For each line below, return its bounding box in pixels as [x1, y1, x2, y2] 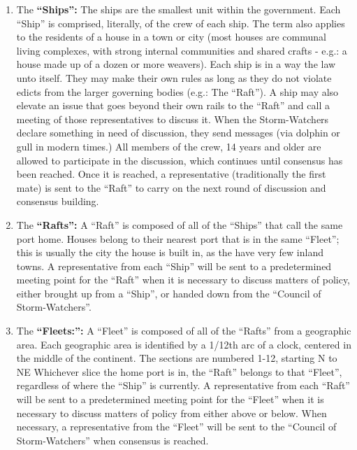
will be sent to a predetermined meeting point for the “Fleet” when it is [16, 392, 324, 407]
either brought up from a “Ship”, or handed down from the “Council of [16, 286, 321, 300]
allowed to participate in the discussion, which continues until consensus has [16, 153, 343, 167]
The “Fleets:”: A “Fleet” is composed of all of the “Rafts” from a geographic [16, 323, 351, 338]
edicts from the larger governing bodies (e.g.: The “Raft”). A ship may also [16, 84, 339, 99]
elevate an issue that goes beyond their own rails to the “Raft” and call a [16, 98, 330, 113]
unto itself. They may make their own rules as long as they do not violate [16, 70, 332, 85]
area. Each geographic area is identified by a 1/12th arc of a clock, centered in [16, 337, 351, 351]
